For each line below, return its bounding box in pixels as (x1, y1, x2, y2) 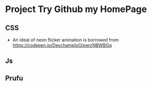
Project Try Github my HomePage (5, 4, 147, 15)
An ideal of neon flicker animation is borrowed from (12, 37, 119, 43)
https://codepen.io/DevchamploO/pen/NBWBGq (12, 42, 112, 48)
